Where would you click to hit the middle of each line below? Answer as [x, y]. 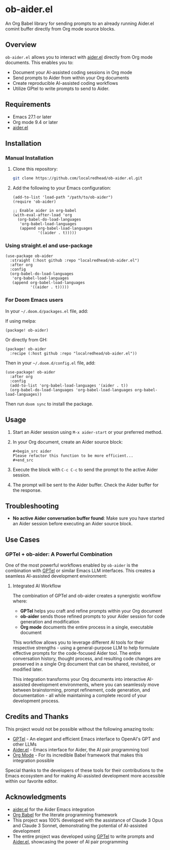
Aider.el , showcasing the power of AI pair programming [70, 841]
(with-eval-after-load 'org [42, 215]
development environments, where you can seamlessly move [95, 685]
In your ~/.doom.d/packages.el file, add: [47, 311]
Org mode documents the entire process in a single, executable [87, 627]
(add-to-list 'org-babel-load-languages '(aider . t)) [69, 385]
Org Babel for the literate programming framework [65, 814]
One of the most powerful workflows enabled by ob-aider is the [72, 565]
